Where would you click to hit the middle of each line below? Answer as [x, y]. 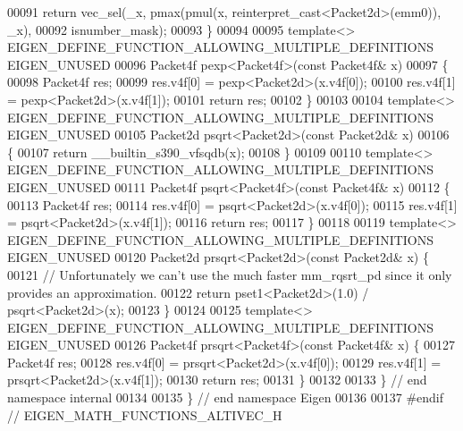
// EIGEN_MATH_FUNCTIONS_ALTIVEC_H [145, 414]
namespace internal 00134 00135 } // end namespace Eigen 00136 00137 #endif [226, 397]
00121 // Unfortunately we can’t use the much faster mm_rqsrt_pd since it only [230, 274]
